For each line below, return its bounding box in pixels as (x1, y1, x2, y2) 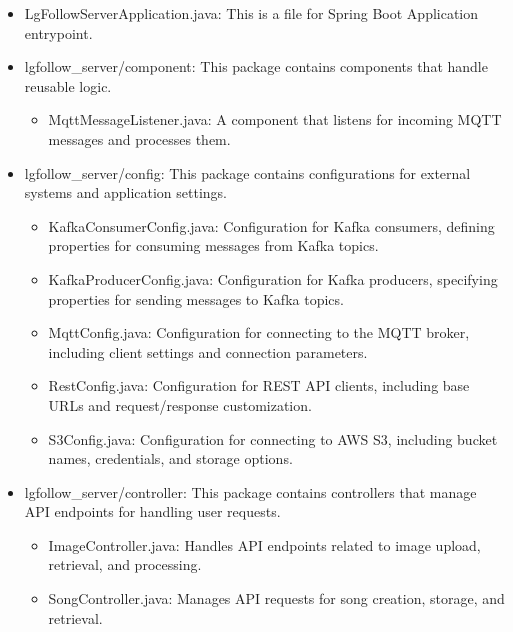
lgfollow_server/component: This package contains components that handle (24, 56, 488, 77)
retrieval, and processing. (48, 554, 202, 575)
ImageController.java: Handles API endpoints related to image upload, (48, 534, 481, 555)
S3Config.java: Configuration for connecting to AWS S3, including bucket (48, 428, 498, 449)
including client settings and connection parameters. (48, 341, 368, 362)
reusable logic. (24, 75, 112, 96)
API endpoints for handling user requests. (24, 501, 281, 522)
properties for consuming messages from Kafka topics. (48, 235, 379, 256)
